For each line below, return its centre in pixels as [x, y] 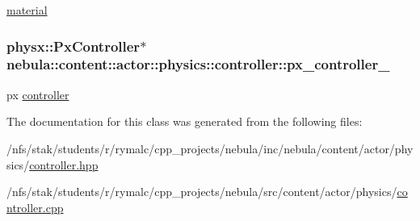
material [27, 10]
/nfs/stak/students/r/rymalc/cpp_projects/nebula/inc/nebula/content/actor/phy [210, 148]
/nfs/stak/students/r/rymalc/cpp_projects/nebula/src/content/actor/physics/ [202, 192]
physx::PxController [73, 46]
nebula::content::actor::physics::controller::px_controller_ [198, 64]
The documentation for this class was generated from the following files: [185, 121]
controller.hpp [64, 164]
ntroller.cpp [35, 207]
